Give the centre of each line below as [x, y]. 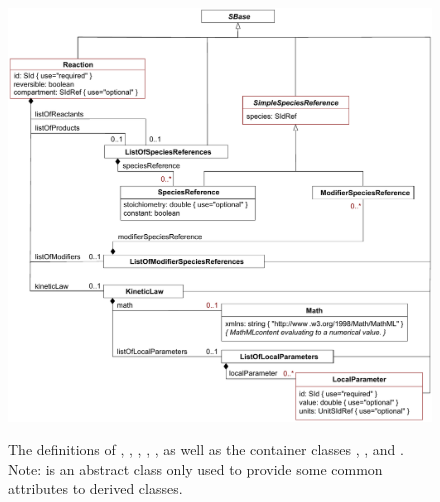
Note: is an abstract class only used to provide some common [195, 468]
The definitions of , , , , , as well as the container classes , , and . [206, 449]
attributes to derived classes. [95, 488]
